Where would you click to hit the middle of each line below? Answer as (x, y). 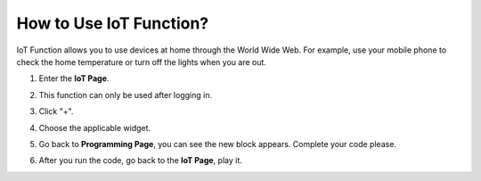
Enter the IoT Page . (74, 78)
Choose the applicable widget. (95, 128)
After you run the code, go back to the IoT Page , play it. (140, 160)
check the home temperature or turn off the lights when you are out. (142, 62)
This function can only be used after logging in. (126, 95)
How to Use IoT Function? (113, 23)
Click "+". (56, 111)
